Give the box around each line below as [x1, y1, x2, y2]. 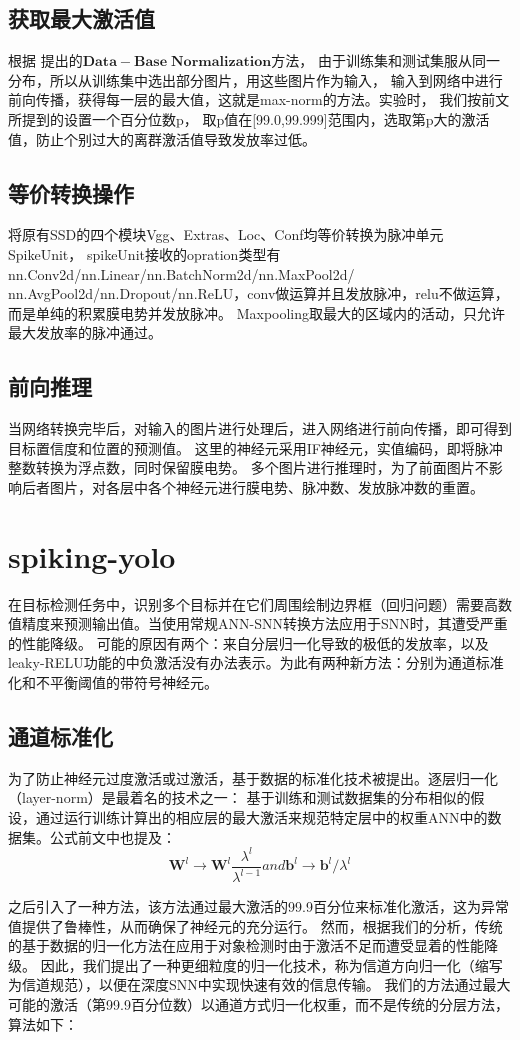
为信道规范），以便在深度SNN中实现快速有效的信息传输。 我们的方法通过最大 [8, 974, 511, 995]
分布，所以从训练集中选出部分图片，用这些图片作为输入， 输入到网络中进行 [8, 69, 503, 90]
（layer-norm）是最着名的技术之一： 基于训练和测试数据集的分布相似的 [8, 787, 471, 808]
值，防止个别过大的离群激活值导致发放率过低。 [8, 128, 316, 149]
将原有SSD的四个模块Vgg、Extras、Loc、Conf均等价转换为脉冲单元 [8, 224, 444, 245]
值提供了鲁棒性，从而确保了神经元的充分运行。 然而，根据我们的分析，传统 [8, 915, 503, 936]
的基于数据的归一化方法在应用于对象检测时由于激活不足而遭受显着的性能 [8, 935, 484, 956]
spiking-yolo [8, 535, 176, 576]
